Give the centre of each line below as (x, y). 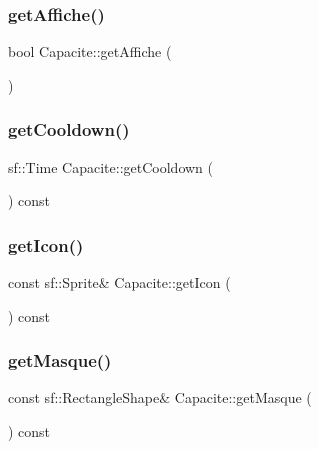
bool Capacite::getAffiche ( (90, 51)
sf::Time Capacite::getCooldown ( (111, 166)
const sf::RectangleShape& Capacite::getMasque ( (160, 397)
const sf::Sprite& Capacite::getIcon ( (119, 282)
